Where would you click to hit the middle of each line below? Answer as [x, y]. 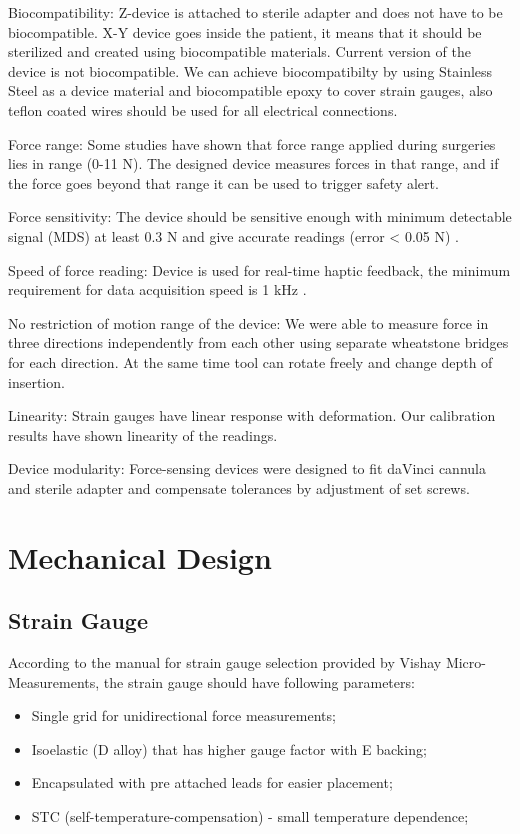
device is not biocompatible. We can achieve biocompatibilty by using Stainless [250, 70]
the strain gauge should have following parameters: [259, 681]
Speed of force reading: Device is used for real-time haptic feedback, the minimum [259, 269]
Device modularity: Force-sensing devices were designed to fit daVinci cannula [247, 468]
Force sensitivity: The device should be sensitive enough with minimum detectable [260, 216]
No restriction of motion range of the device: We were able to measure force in [248, 322]
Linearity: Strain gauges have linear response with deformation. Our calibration [252, 415]
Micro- [465, 662]
